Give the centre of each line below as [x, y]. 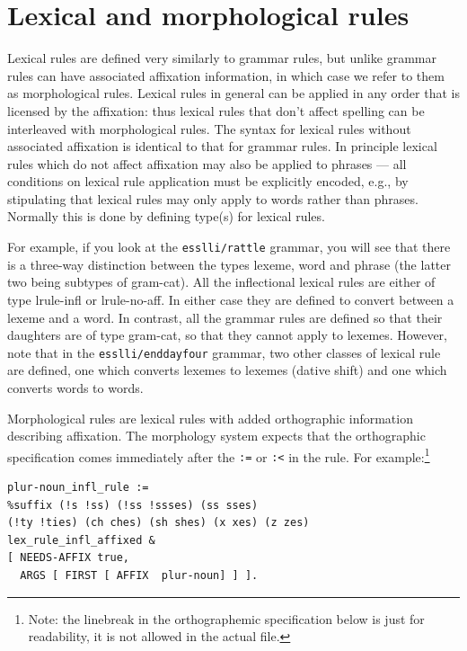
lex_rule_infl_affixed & [81, 540]
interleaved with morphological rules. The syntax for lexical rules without [209, 128]
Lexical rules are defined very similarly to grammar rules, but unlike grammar [222, 58]
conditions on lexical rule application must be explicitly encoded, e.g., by [208, 181]
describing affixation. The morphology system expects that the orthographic [216, 436]
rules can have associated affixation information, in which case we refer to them [226, 75]
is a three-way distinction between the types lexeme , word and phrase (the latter [229, 264]
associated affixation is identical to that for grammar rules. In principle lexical [222, 146]
